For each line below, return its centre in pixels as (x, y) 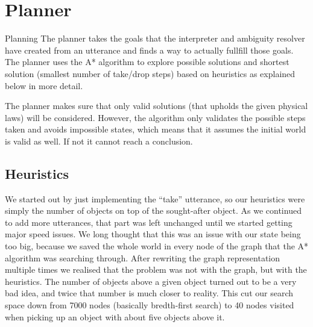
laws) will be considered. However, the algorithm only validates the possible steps (155, 117)
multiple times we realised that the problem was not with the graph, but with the (156, 269)
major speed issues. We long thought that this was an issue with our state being (153, 234)
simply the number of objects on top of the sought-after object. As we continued (153, 210)
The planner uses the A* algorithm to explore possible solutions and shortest (147, 62)
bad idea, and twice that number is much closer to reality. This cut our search (149, 293)
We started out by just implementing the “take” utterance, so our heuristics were (155, 198)
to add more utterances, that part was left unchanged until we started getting (149, 222)
